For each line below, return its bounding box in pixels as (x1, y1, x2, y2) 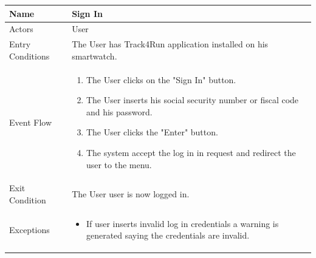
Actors (9, 22, 33, 35)
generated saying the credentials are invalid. (86, 229, 250, 242)
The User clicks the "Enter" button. (86, 126, 218, 138)
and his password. (86, 105, 153, 118)
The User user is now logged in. (72, 188, 190, 200)
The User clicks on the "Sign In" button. (86, 73, 236, 86)
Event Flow (9, 115, 52, 128)
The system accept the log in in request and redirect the (86, 146, 296, 158)
